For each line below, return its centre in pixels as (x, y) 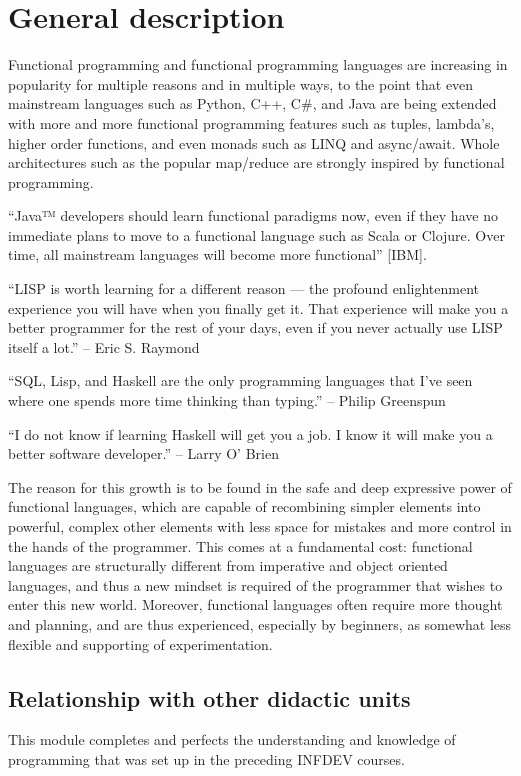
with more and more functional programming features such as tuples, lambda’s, (251, 122)
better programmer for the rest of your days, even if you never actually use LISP (255, 327)
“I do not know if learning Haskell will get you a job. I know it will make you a (250, 433)
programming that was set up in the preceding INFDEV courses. (206, 758)
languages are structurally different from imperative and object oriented (228, 565)
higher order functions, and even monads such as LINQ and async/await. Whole (254, 142)
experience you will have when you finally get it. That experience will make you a (258, 307)
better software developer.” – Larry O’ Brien (143, 453)
